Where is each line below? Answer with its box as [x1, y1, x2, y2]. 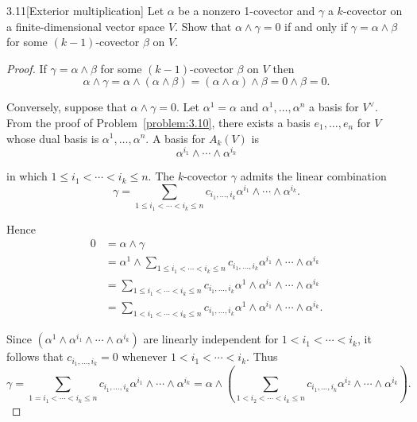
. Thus [246, 348, 278, 365]
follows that [6, 348, 64, 365]
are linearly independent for [143, 331, 279, 347]
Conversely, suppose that [6, 99, 127, 115]
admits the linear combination [240, 168, 387, 184]
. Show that [175, 17, 232, 34]
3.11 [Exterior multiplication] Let [6, 2, 164, 18]
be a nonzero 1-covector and [178, 2, 315, 18]
